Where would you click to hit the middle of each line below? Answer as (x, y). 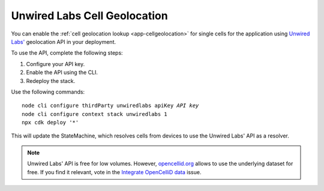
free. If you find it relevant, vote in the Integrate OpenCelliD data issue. (114, 172)
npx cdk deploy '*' (50, 123)
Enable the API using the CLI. (62, 73)
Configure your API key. (55, 64)
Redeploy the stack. (51, 80)
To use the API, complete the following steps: (67, 53)
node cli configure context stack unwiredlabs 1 (94, 114)
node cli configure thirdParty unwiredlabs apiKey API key (110, 106)
